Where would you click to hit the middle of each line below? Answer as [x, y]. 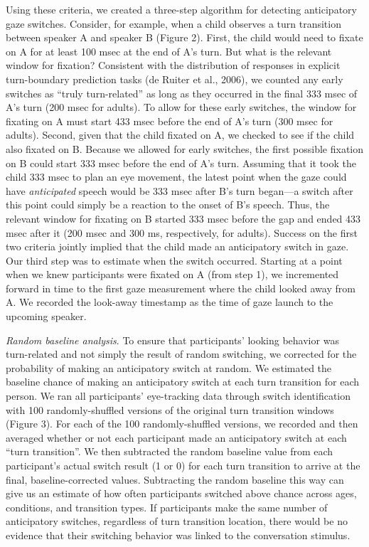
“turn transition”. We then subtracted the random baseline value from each [170, 451]
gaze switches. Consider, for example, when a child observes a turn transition [173, 23]
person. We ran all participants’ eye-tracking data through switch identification [178, 396]
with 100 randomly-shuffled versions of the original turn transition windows [170, 409]
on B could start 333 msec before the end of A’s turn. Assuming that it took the [181, 163]
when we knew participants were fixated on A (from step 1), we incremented [172, 274]
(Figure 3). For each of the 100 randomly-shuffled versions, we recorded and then [182, 424]
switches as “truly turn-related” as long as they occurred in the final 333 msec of [182, 93]
